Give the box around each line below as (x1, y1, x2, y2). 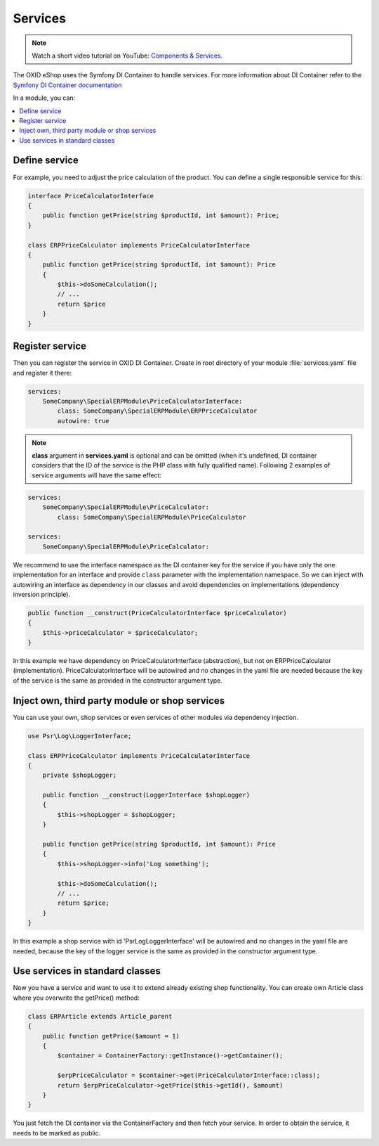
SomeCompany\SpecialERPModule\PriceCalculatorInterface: (42, 397, 243, 405)
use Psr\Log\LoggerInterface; (27, 732, 132, 740)
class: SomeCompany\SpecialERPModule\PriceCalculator (57, 513, 246, 521)
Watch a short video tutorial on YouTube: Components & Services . (32, 51, 223, 60)
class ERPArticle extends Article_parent (27, 1012, 173, 1020)
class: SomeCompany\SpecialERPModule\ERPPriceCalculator (57, 407, 258, 415)
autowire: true (57, 417, 110, 425)
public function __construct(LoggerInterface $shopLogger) (42, 791, 251, 799)
